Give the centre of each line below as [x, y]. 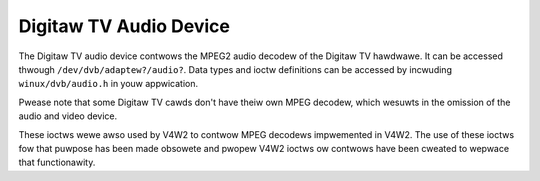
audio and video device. [68, 116]
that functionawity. [57, 162]
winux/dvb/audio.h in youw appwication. [108, 84]
